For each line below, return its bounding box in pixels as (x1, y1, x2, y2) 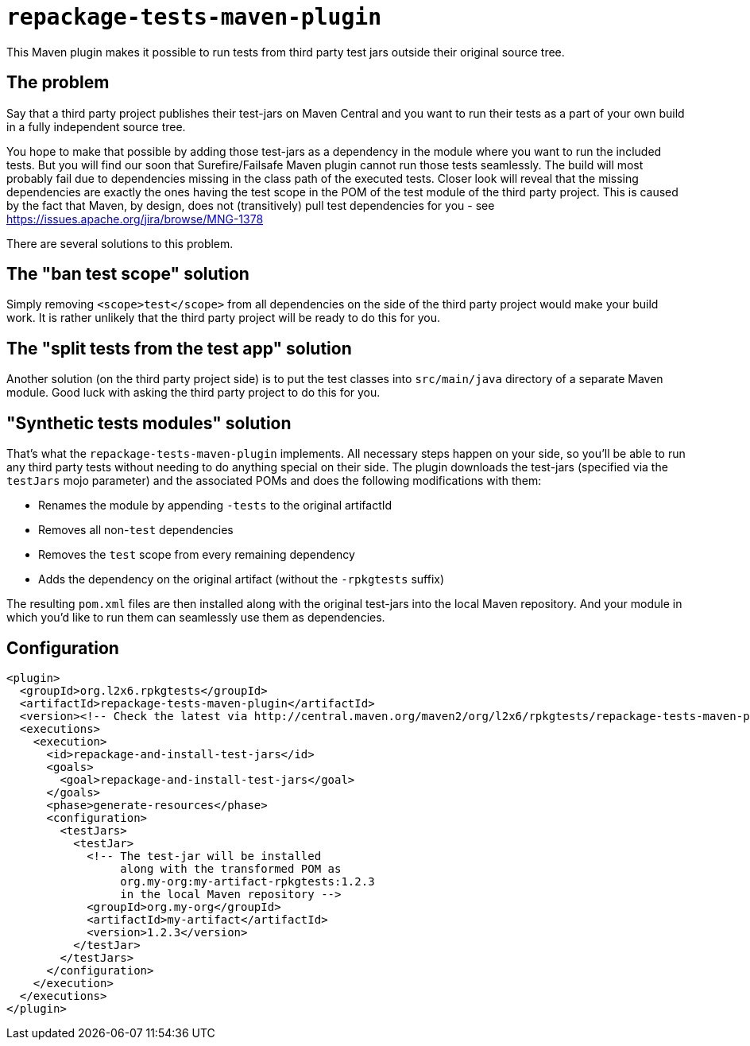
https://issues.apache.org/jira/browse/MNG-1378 (6, 211, 264, 226)
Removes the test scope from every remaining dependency (38, 548, 355, 562)
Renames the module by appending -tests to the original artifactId (38, 498, 392, 513)
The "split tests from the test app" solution (6, 338, 352, 358)
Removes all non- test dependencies (38, 523, 234, 537)
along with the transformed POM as (120, 862, 342, 875)
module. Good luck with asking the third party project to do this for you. (6, 385, 381, 400)
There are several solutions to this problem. (6, 236, 234, 250)
